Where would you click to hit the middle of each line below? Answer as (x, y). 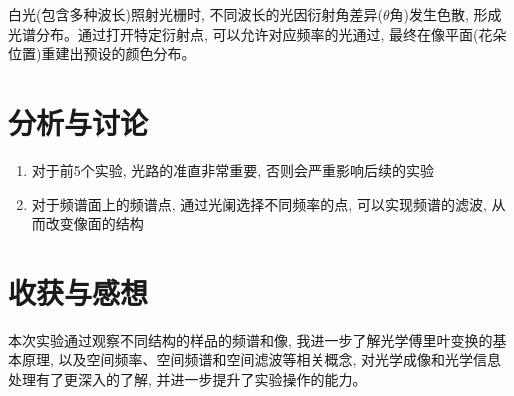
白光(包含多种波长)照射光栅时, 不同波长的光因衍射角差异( (195, 14)
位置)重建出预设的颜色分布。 (102, 53)
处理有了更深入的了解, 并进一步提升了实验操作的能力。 (187, 379)
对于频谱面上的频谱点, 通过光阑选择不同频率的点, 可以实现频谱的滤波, (259, 203)
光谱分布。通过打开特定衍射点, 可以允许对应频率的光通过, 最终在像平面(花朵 (257, 33)
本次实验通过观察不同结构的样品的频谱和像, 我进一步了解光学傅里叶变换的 (250, 339)
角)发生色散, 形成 (445, 14)
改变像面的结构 (94, 223)
